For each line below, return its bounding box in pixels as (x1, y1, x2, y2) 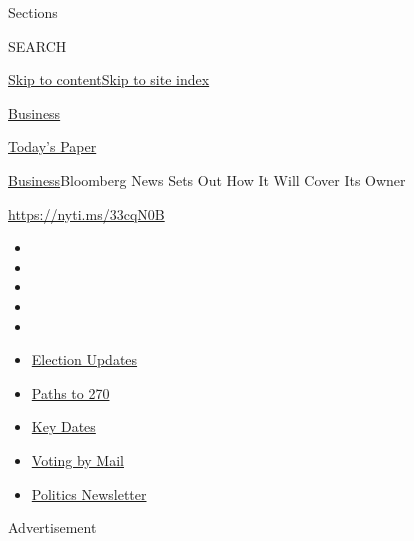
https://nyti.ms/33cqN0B (8, 203, 165, 224)
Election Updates (31, 349, 138, 370)
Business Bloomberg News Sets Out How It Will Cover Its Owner (8, 169, 406, 190)
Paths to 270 (31, 382, 110, 403)
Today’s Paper (8, 136, 97, 157)
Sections (8, 2, 58, 22)
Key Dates (31, 416, 96, 437)
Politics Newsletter (31, 483, 147, 504)
